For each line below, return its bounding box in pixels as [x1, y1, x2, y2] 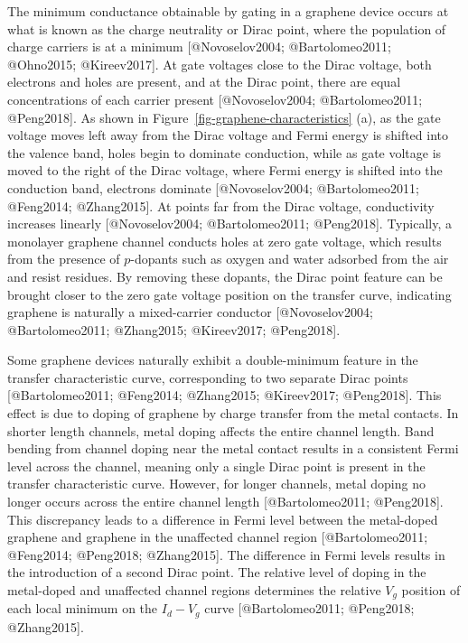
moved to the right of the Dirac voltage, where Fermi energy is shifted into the [7, 161, 443, 180]
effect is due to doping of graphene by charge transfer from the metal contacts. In [7, 404, 459, 423]
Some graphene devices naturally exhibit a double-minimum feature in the [7, 350, 418, 369]
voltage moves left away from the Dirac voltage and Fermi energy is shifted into [7, 126, 449, 144]
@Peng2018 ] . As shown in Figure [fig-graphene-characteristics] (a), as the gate [7, 107, 441, 126]
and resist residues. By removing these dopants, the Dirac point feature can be [7, 266, 443, 285]
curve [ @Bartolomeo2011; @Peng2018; [204, 599, 415, 618]
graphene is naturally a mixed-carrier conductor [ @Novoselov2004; [7, 303, 373, 321]
